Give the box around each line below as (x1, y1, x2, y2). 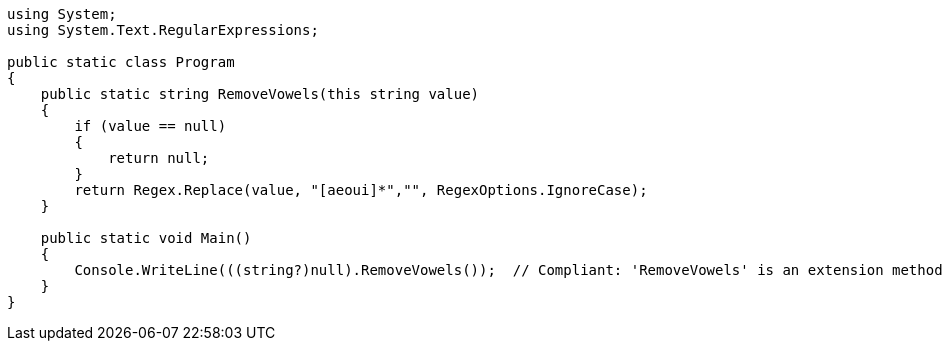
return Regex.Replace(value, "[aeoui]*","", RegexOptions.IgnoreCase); (74, 182, 648, 198)
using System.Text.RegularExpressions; (7, 22, 319, 38)
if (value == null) (74, 118, 227, 134)
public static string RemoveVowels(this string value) (40, 86, 480, 102)
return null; (108, 150, 210, 166)
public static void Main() (40, 230, 252, 246)
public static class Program (7, 54, 235, 70)
